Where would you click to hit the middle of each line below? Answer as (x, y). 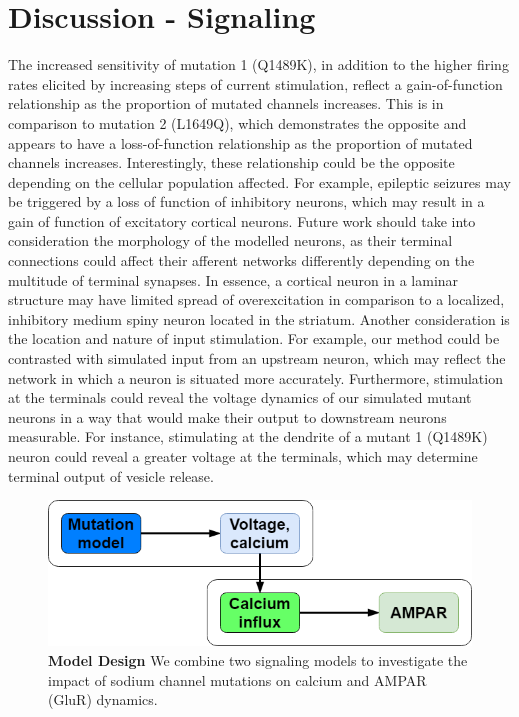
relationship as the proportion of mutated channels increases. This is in (226, 103)
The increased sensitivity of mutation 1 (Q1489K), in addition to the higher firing (258, 64)
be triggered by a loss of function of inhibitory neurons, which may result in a (246, 201)
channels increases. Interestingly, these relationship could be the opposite (231, 162)
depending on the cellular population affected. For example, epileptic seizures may (259, 181)
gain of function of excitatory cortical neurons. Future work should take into (242, 220)
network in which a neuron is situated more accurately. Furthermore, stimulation (255, 377)
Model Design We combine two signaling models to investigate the (258, 659)
